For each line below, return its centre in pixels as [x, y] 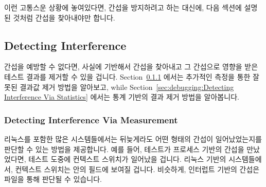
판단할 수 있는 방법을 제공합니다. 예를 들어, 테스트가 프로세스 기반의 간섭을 [124, 149]
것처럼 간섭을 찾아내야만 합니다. [64, 17]
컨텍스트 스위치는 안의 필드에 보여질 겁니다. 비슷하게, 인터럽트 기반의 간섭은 [137, 169]
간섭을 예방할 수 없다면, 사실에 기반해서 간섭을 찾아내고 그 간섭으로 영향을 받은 [131, 67]
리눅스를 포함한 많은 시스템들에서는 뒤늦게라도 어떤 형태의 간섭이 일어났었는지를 [133, 138]
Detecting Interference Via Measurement [91, 119]
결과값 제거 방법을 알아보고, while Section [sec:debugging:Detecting [127, 87]
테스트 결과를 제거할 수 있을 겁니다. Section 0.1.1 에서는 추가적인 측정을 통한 [127, 76]
